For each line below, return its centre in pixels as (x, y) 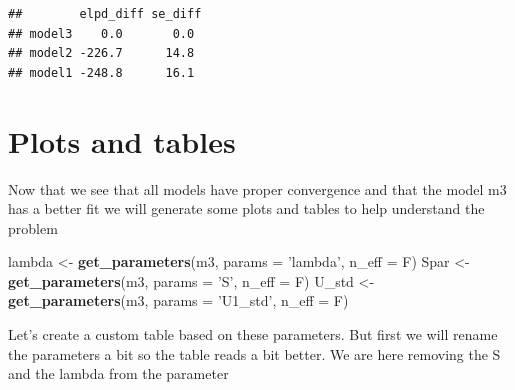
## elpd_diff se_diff (105, 14)
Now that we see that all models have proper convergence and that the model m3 (257, 188)
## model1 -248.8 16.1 (101, 72)
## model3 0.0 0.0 (101, 33)
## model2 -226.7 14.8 (101, 53)
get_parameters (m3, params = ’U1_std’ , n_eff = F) (178, 300)
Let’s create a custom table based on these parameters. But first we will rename (253, 334)
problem (33, 227)
